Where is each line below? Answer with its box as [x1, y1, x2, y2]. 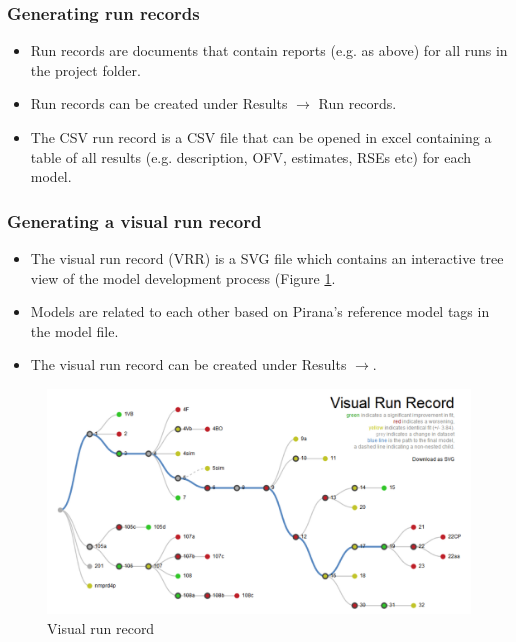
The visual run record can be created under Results [30, 354, 347, 375]
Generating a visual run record [7, 208, 262, 233]
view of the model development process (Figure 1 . [30, 267, 336, 288]
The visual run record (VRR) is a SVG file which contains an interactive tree [30, 248, 504, 268]
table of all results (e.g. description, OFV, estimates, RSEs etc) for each [30, 146, 471, 167]
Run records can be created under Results [30, 93, 288, 114]
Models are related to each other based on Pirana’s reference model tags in [30, 301, 490, 322]
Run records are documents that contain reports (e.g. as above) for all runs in [30, 40, 508, 61]
